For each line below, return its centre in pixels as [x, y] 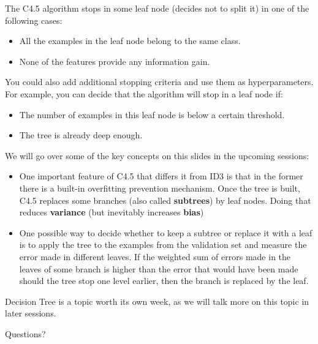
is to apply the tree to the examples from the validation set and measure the [163, 245]
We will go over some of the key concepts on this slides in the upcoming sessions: [157, 155]
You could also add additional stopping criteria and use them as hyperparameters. [159, 82]
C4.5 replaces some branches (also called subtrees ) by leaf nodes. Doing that [165, 200]
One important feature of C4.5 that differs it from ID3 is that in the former [161, 176]
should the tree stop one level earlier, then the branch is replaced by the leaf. [164, 281]
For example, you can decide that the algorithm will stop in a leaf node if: [144, 93]
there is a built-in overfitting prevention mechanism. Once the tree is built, [160, 188]
